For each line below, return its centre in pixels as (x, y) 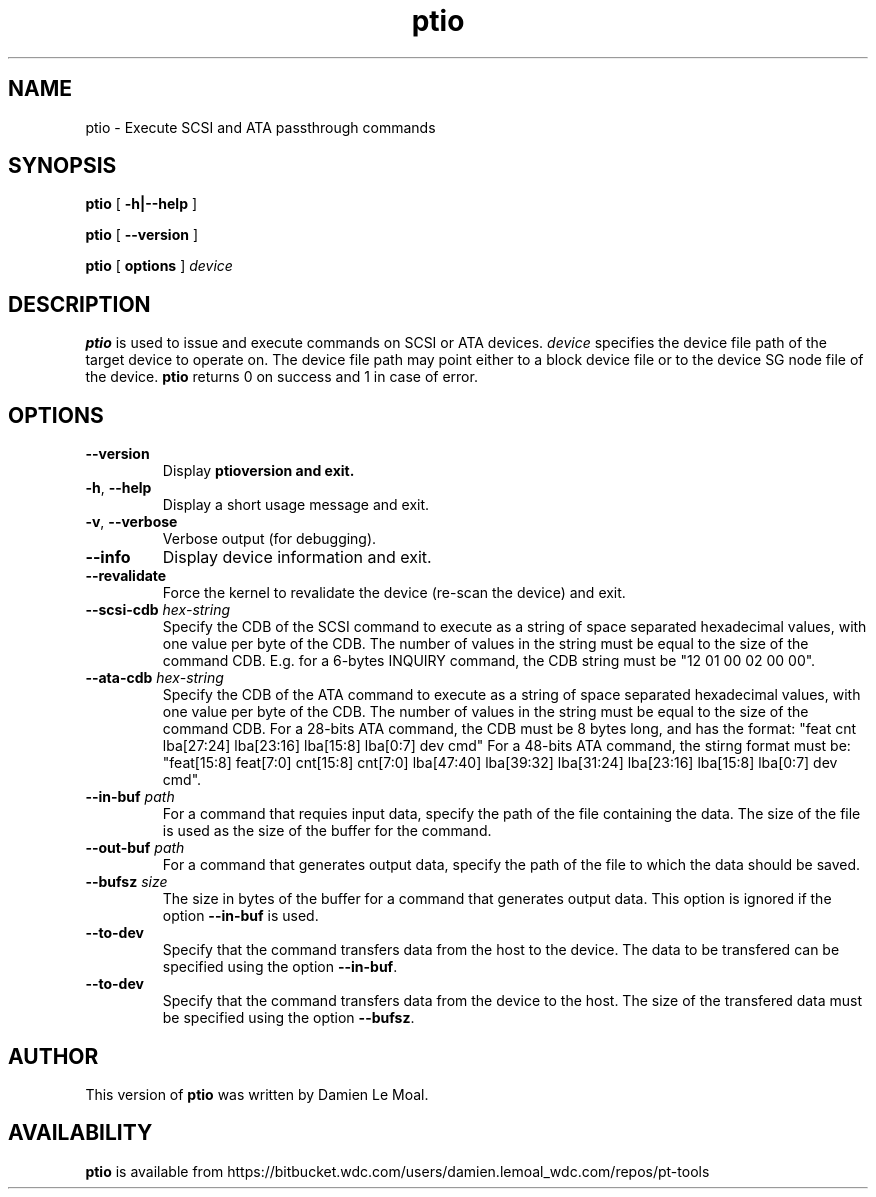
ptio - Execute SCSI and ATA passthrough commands (260, 127)
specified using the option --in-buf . (280, 967)
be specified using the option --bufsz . (288, 1018)
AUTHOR (53, 1056)
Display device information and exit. (297, 557)
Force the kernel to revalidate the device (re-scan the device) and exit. (394, 593)
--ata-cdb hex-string (154, 678)
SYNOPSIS (62, 166)
